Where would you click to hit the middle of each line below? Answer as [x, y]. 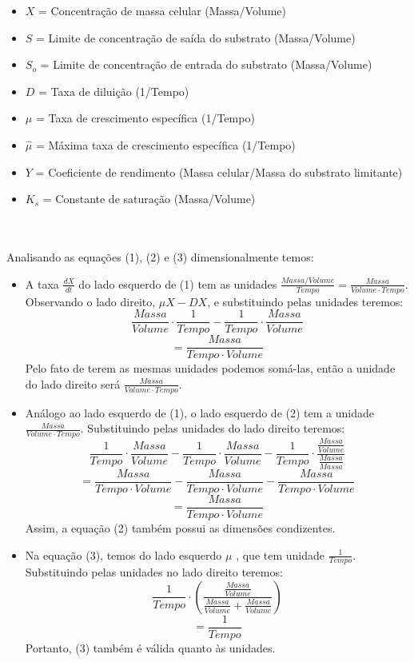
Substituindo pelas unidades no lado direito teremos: [154, 572]
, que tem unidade [280, 554]
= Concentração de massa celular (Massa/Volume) [162, 10]
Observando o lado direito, [90, 301]
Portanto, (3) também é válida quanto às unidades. [150, 648]
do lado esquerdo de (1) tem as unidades [178, 283]
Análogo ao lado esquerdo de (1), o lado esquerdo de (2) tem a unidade [199, 412]
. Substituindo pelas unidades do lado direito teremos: [213, 428]
